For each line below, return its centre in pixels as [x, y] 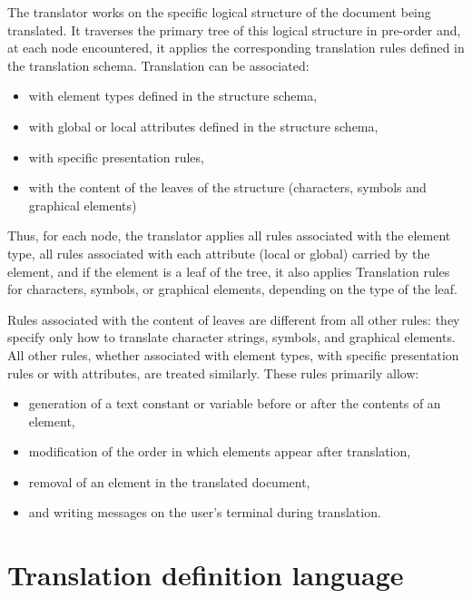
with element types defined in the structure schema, [173, 96]
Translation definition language [206, 575]
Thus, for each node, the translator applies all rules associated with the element [229, 235]
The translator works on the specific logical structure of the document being [219, 12]
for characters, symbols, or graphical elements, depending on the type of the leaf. [232, 289]
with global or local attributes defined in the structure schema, [203, 126]
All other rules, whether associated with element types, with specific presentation [233, 354]
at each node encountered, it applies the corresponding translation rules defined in [236, 48]
